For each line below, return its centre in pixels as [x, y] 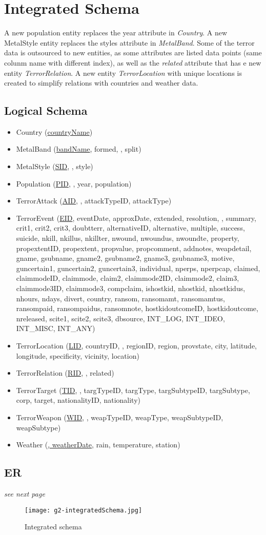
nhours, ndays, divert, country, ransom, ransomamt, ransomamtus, [120, 298]
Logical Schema [46, 110]
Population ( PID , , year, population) [74, 183]
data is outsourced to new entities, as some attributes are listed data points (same [133, 53]
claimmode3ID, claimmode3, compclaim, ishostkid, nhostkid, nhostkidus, [131, 288]
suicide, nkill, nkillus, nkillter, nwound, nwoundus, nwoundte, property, [128, 238]
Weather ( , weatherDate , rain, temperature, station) [98, 445]
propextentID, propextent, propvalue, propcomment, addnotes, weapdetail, [134, 248]
